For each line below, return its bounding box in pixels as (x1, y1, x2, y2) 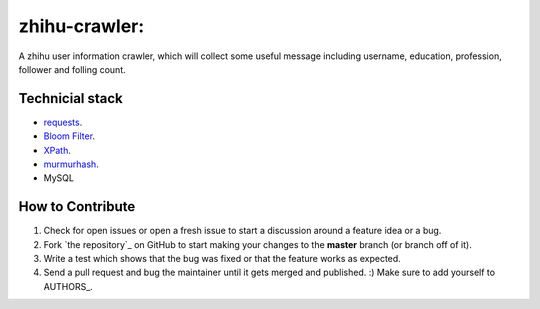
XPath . (43, 144, 72, 156)
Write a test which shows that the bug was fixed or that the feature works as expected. (43, 253, 402, 265)
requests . (43, 116, 83, 128)
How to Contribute (18, 198, 136, 215)
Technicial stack (18, 90, 124, 107)
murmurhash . (43, 158, 99, 170)
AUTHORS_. (43, 280, 94, 292)
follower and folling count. (18, 63, 126, 75)
